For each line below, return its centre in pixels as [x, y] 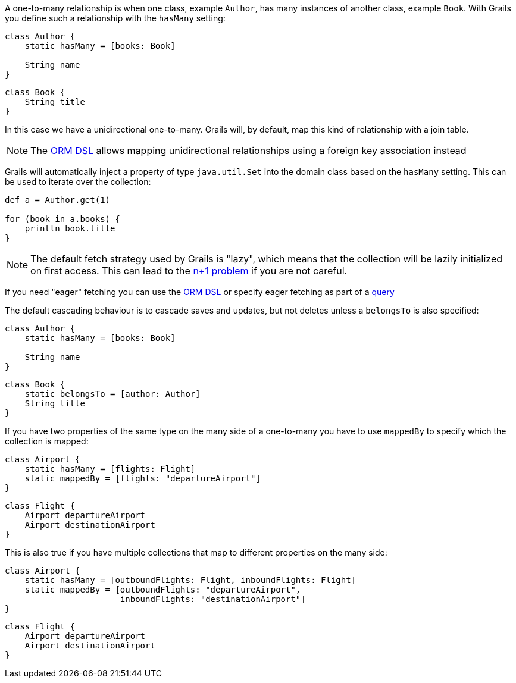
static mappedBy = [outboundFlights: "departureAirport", [163, 590]
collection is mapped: [47, 441]
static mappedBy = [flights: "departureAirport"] [143, 478]
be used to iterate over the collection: [78, 182]
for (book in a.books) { [62, 219]
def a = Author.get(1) [58, 200]
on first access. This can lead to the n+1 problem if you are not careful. [189, 271]
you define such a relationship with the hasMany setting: [115, 18]
